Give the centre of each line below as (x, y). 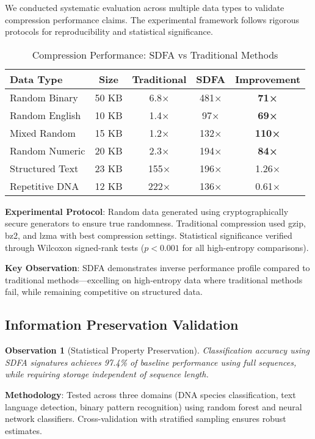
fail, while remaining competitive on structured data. (104, 292)
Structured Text (44, 168)
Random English (45, 115)
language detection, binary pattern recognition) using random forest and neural (154, 406)
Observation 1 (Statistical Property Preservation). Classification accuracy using (157, 350)
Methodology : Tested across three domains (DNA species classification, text (150, 394)
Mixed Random (43, 132)
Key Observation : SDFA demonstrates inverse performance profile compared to (157, 268)
